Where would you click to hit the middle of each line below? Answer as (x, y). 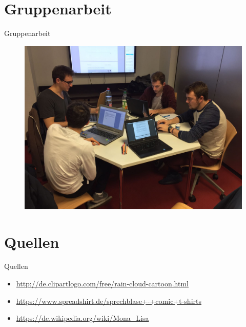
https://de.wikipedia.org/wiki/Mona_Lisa (83, 318)
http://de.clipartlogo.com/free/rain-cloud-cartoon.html (102, 284)
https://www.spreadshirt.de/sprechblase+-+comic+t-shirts (109, 301)
